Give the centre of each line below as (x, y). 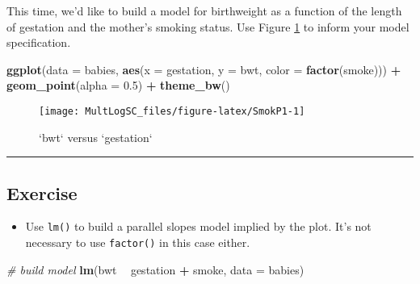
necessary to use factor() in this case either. (138, 242)
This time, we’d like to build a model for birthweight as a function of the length (204, 10)
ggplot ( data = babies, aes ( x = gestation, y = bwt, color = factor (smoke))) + (204, 69)
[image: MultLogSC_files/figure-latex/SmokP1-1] (172, 111)
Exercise (42, 192)
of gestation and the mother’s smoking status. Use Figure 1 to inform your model (208, 26)
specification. (39, 42)
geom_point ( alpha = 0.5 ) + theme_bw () (118, 85)
